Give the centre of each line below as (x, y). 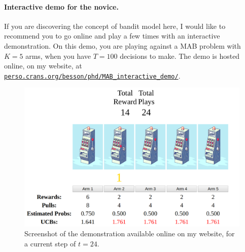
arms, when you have (58, 56)
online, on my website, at (43, 66)
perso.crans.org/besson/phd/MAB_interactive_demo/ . (92, 75)
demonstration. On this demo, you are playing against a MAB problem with (123, 45)
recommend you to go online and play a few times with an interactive (112, 36)
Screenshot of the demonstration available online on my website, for (130, 233)
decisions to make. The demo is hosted (180, 56)
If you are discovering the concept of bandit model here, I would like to (115, 26)
